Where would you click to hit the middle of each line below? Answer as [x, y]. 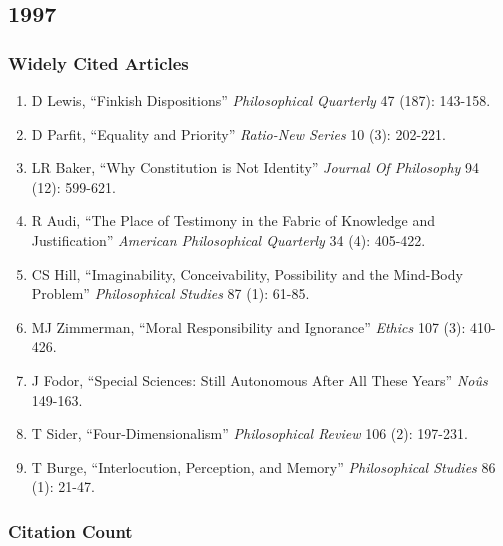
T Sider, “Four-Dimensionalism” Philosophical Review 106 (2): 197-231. [249, 433]
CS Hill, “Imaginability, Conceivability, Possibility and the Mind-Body [247, 273]
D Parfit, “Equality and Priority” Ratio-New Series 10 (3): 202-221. [238, 133]
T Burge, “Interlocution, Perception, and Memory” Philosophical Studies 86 [263, 466]
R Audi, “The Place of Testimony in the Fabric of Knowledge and [233, 220]
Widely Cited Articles [98, 62]
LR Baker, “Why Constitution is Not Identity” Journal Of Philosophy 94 [255, 167]
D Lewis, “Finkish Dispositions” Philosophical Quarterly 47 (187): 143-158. [261, 100]
